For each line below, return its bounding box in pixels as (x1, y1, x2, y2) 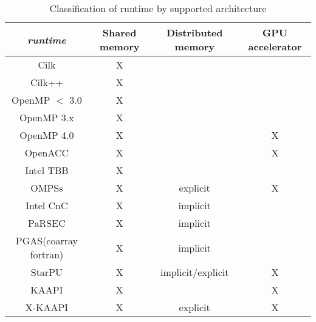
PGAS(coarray (15, 233, 78, 247)
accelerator (248, 39, 302, 53)
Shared (102, 25, 137, 39)
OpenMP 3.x (19, 110, 74, 124)
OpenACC (24, 146, 69, 159)
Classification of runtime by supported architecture (49, 1, 267, 15)
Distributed (166, 25, 223, 39)
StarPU (30, 265, 63, 279)
